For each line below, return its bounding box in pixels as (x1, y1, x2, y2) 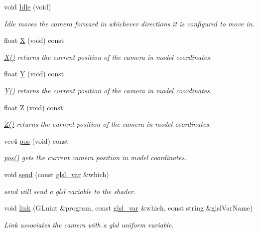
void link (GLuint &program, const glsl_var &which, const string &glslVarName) (4, 203, 253, 213)
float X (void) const (4, 35, 64, 45)
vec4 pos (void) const (4, 135, 69, 146)
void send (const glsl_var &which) (4, 169, 109, 179)
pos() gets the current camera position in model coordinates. (4, 152, 187, 163)
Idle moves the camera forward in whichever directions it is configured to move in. (4, 18, 255, 28)
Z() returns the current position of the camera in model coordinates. (4, 119, 211, 129)
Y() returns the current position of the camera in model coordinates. (4, 85, 212, 95)
